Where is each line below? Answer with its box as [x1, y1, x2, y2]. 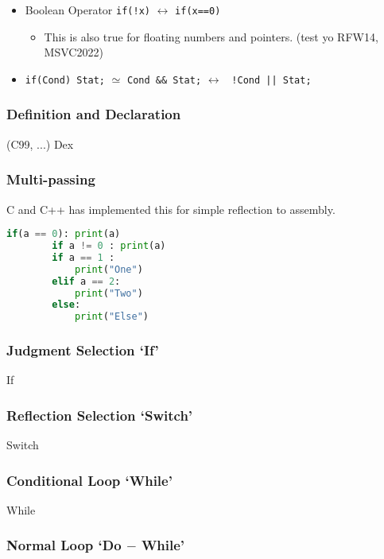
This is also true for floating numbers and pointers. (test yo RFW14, [44, 28, 378, 45]
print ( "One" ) [74, 263, 143, 275]
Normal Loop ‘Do [6, 535, 122, 555]
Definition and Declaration [6, 104, 181, 124]
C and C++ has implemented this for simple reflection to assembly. [6, 200, 336, 217]
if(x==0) [175, 6, 221, 17]
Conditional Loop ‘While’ [6, 470, 173, 490]
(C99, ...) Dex [6, 135, 74, 152]
